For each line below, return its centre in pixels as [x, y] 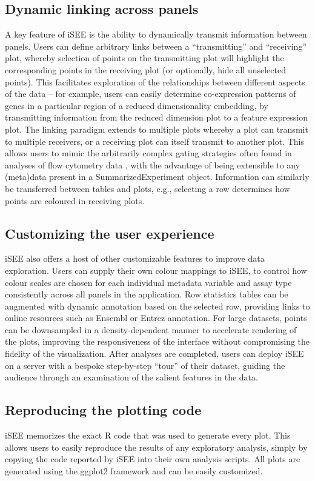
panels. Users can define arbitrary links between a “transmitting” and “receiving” [156, 46]
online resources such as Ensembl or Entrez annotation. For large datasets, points [156, 318]
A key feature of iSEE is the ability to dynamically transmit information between [156, 34]
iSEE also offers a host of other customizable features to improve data [135, 258]
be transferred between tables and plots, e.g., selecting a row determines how [148, 188]
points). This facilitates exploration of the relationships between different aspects [155, 81]
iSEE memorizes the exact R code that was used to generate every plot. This [148, 435]
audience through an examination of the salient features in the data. [131, 377]
